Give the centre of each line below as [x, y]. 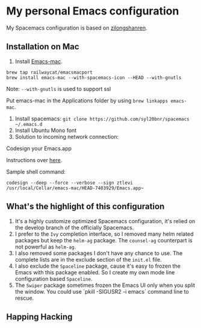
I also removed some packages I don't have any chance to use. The [99, 253]
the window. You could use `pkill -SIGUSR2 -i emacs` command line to [102, 291]
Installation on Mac [43, 47]
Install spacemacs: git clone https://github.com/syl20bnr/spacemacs [102, 118]
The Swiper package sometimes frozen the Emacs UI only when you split [105, 285]
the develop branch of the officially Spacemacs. [74, 227]
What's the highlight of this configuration [85, 207]
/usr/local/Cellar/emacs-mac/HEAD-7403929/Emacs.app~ [75, 188]
